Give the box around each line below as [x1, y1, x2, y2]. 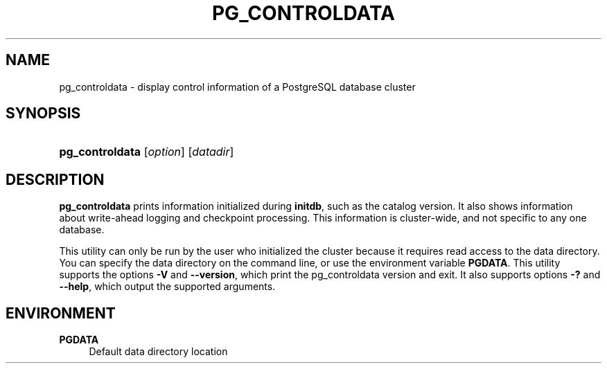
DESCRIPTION [6, 170, 105, 188]
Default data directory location [89, 345, 228, 358]
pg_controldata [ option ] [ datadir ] [59, 145, 234, 159]
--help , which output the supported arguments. [59, 280, 276, 293]
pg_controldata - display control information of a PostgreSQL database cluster [59, 80, 416, 93]
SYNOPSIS [6, 105, 81, 123]
